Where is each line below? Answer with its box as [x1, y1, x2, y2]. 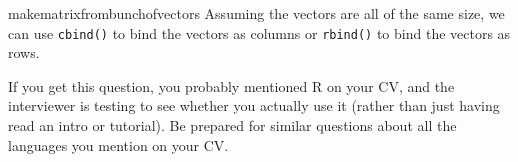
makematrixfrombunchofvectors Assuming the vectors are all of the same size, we [8, 3, 505, 23]
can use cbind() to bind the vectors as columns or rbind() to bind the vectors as [8, 22, 511, 43]
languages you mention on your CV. [8, 134, 229, 155]
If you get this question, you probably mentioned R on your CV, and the [8, 75, 455, 96]
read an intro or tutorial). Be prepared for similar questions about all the [8, 115, 457, 136]
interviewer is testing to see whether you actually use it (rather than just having [8, 95, 500, 116]
